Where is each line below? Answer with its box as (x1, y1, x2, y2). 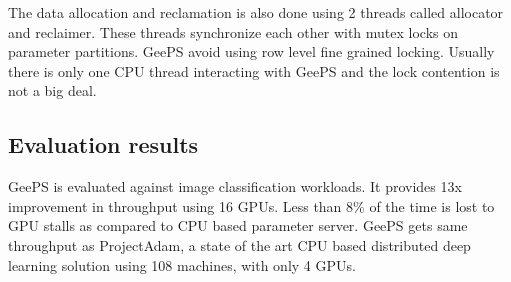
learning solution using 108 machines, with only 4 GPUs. (8, 254, 356, 275)
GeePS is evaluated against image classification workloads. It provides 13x (8, 176, 462, 197)
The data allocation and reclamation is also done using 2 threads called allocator (8, 2, 504, 22)
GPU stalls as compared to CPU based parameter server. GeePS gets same (8, 215, 468, 236)
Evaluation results (8, 129, 199, 160)
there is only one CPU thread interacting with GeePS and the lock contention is (8, 60, 500, 81)
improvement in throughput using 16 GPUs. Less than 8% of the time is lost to (8, 195, 495, 216)
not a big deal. (8, 80, 97, 101)
